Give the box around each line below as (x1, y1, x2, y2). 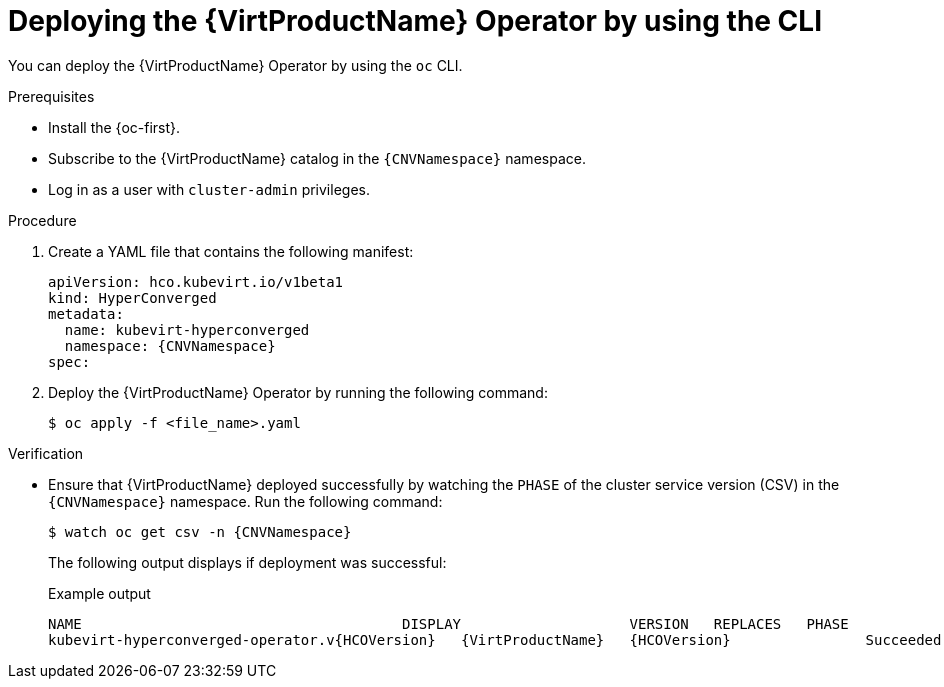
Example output (48, 584, 151, 602)
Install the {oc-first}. (48, 118, 181, 136)
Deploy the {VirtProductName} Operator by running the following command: (48, 383, 548, 401)
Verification (8, 444, 84, 462)
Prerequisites (8, 87, 95, 105)
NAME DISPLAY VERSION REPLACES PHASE (48, 615, 849, 632)
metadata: (48, 305, 124, 322)
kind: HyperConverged (48, 289, 217, 306)
